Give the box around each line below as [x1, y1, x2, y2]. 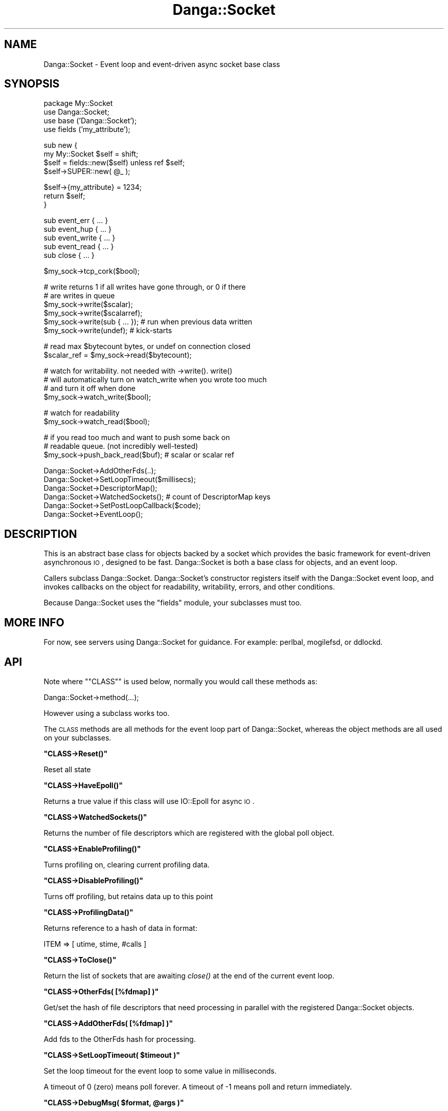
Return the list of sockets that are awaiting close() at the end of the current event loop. [43, 971, 334, 980]
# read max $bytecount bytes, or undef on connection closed [43, 342, 251, 351]
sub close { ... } [43, 251, 95, 260]
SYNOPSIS [4, 77, 60, 91]
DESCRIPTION [4, 527, 77, 540]
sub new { [43, 141, 78, 150]
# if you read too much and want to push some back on [43, 433, 230, 442]
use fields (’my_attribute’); [43, 125, 130, 134]
